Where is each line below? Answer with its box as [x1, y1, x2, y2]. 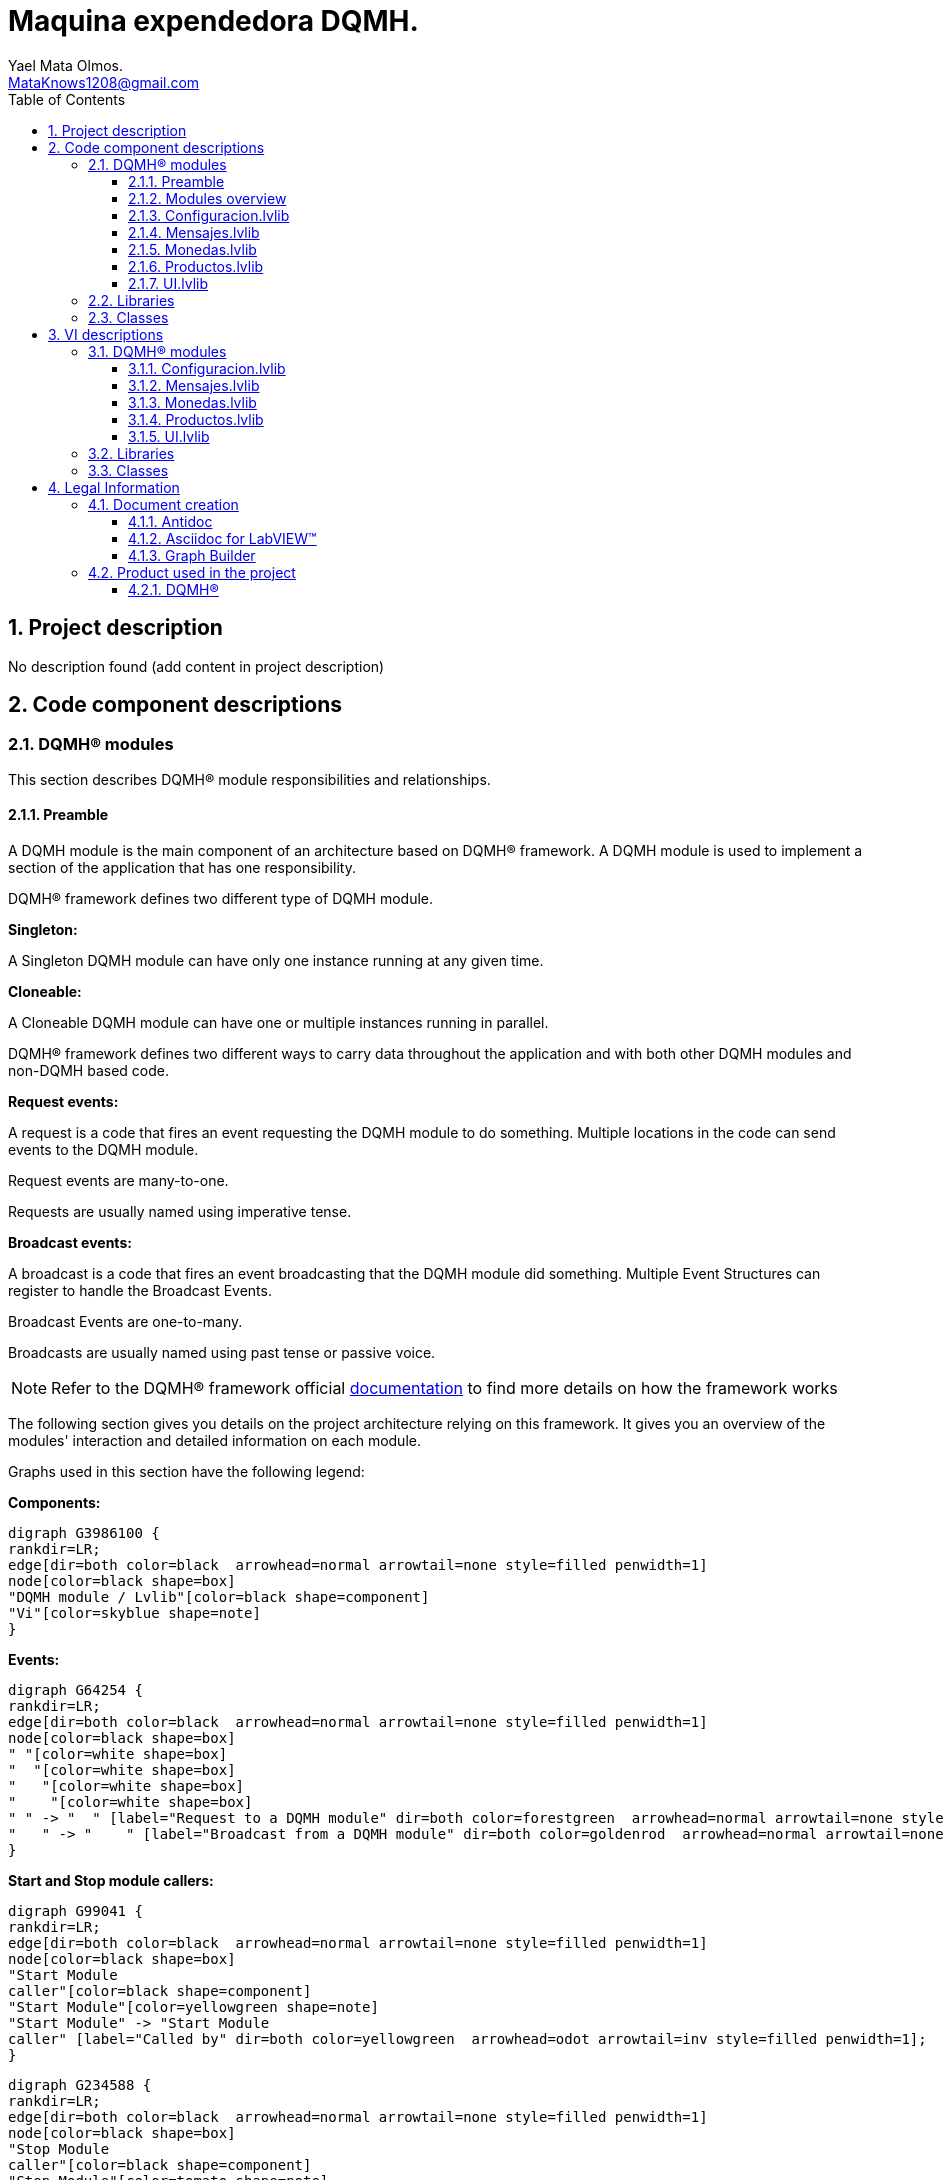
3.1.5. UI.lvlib [128, 427, 210, 445]
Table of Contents [8, 90, 126, 108]
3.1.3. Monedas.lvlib [128, 393, 257, 411]
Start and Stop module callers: [8, 1872, 214, 1890]
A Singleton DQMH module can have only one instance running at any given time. [8, 952, 544, 970]
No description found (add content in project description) [8, 657, 385, 675]
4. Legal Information [48, 478, 180, 496]
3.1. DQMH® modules [88, 342, 227, 360]
